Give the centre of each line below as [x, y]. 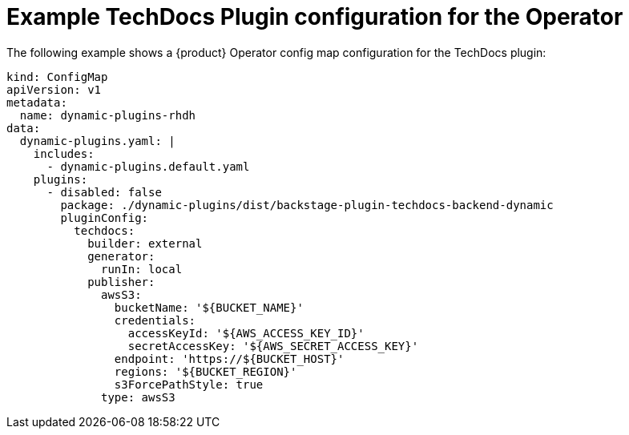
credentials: [155, 320]
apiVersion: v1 [54, 89]
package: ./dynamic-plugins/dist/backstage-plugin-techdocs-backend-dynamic [307, 205]
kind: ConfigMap [57, 77]
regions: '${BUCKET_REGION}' [206, 371]
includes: [64, 153]
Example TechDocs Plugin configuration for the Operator [315, 17]
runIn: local [142, 269]
